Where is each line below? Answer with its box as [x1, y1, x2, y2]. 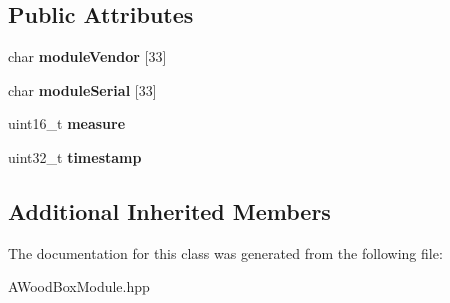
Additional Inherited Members [8, 195, 331, 226]
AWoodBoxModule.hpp [8, 276, 150, 297]
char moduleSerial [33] [8, 79, 157, 100]
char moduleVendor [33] [8, 46, 167, 67]
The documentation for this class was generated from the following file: [8, 242, 443, 263]
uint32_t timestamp [8, 146, 142, 167]
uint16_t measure [8, 113, 126, 134]
